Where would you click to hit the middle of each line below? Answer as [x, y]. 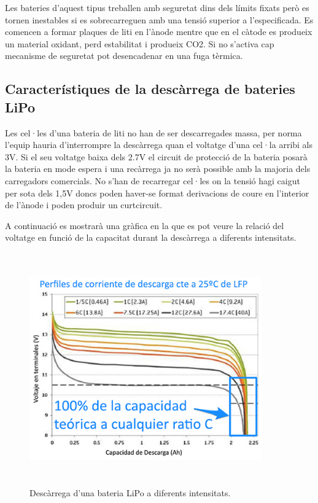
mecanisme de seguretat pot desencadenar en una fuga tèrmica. [124, 56]
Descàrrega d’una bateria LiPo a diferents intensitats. [130, 493]
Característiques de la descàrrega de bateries [150, 89]
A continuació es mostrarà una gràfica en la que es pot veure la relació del [145, 225]
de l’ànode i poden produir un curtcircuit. [84, 205]
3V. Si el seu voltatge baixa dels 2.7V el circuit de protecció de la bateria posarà [156, 156]
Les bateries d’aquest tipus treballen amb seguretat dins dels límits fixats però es [157, 7]
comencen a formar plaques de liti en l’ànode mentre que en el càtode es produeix [159, 32]
